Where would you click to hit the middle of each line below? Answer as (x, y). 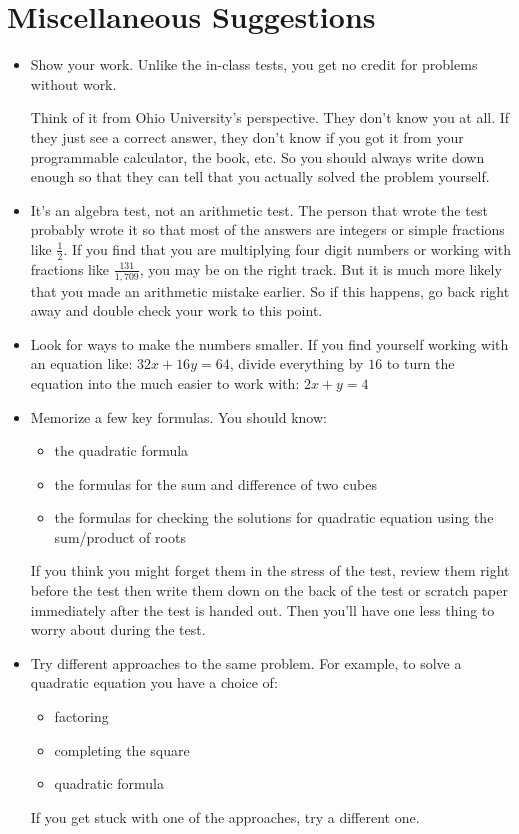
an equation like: (81, 363)
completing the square (122, 749)
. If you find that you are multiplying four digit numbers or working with (287, 248)
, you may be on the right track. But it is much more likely (320, 268)
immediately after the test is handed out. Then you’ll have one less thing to (262, 609)
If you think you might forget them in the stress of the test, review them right (270, 570)
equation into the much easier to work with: (165, 382)
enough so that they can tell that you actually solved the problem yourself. (260, 176)
